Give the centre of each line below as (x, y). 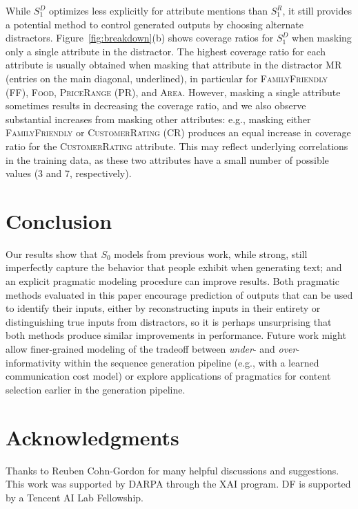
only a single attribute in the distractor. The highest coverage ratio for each (166, 51)
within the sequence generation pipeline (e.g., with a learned (191, 362)
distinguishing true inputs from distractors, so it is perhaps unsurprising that (169, 321)
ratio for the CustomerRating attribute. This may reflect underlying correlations (177, 146)
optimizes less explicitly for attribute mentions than (158, 10)
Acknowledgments (92, 437)
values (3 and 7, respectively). (69, 173)
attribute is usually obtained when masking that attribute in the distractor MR (174, 65)
